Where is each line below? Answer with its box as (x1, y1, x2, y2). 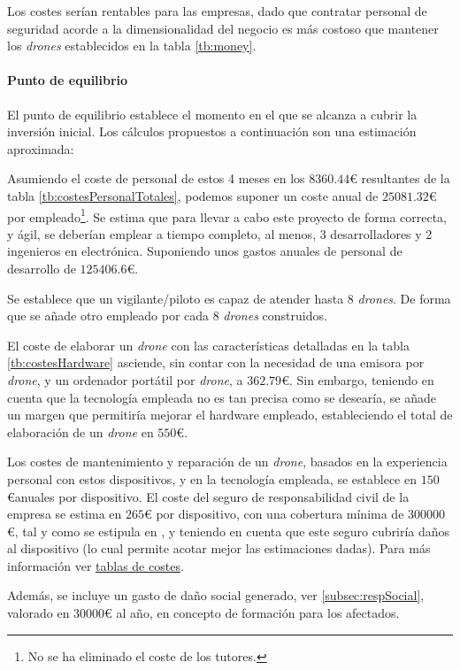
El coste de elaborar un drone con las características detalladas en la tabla (7, 335, 410, 354)
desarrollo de (7, 258, 76, 277)
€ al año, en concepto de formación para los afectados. (104, 604, 400, 622)
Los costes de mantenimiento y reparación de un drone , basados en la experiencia (7, 452, 448, 471)
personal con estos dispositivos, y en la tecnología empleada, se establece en (7, 469, 417, 488)
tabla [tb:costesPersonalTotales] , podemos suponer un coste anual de (7, 186, 379, 204)
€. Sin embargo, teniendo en (281, 370, 434, 389)
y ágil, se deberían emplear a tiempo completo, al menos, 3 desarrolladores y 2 (7, 224, 433, 243)
